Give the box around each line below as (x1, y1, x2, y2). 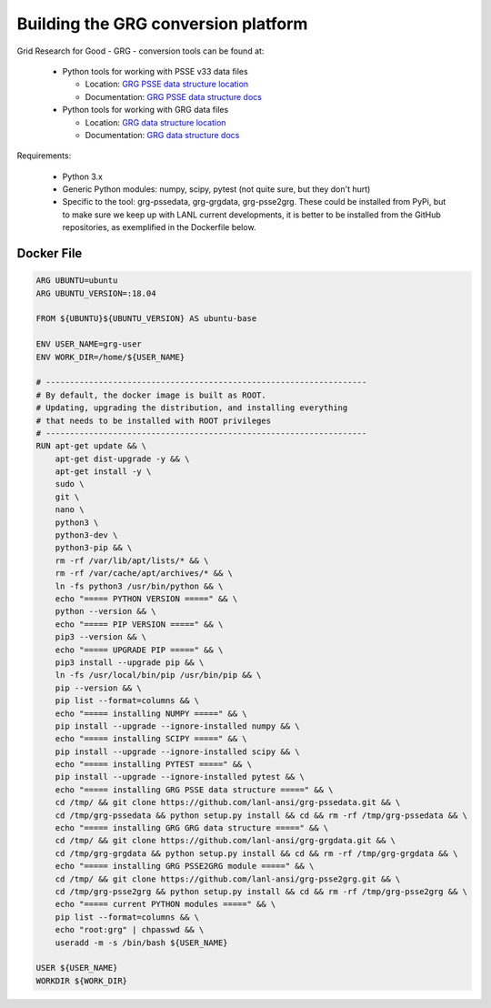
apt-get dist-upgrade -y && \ (55, 453, 190, 464)
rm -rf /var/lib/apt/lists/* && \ (55, 555, 209, 566)
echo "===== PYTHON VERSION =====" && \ (55, 594, 238, 604)
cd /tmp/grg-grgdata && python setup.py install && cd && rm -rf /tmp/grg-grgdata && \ (55, 848, 458, 859)
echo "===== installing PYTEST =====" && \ (55, 760, 252, 770)
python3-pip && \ (55, 542, 133, 553)
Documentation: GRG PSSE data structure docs (85, 91, 263, 102)
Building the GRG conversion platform (16, 14, 308, 34)
